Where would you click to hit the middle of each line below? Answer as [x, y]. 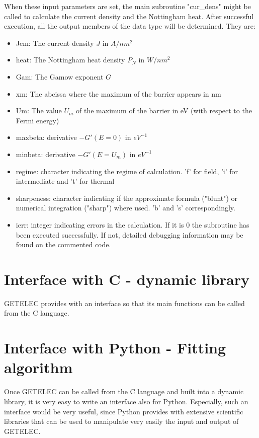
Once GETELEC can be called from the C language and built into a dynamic [124, 391]
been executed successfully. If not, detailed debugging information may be [129, 234]
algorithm [38, 367]
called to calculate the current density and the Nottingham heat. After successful [129, 16]
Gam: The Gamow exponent [60, 76]
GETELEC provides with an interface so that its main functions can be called [124, 303]
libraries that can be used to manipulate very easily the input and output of [121, 421]
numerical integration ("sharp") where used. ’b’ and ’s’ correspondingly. [125, 208]
